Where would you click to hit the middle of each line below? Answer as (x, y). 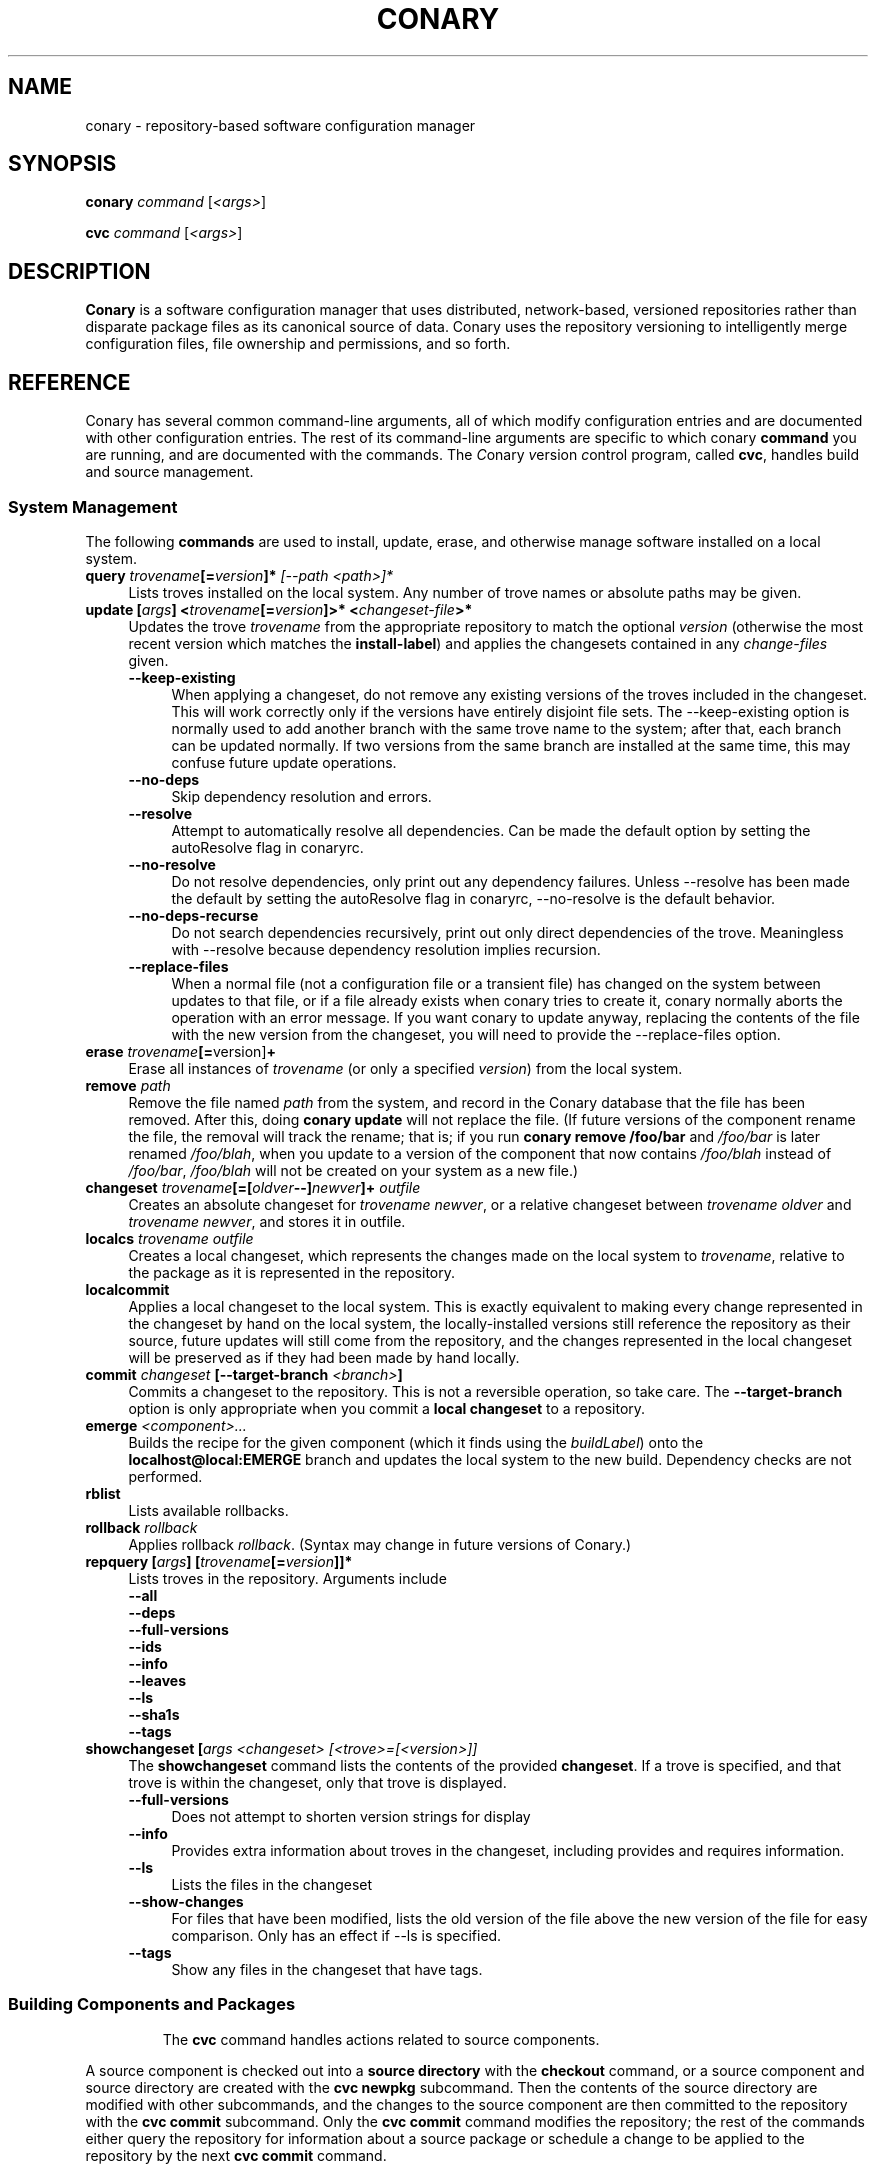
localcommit (127, 1289)
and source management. (169, 472)
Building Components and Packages (152, 2004)
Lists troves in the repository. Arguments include (287, 1578)
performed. (165, 1476)
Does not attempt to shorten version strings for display (351, 1816)
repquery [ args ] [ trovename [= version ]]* (219, 1561)
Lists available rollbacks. (208, 1510)
